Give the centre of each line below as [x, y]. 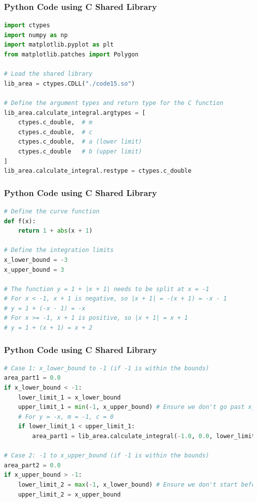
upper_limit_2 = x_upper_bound [69, 494]
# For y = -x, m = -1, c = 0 [66, 417]
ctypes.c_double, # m [55, 123]
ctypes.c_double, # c [55, 132]
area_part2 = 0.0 [32, 465]
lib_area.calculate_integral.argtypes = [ [75, 113]
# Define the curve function [52, 211]
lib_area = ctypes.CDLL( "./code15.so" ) [69, 83]
